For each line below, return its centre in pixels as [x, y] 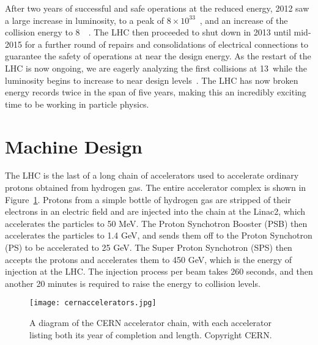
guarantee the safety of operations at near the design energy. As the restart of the [158, 56]
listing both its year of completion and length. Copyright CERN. [151, 334]
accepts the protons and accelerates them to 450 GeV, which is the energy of [149, 259]
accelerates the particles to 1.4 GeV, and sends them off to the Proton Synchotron [159, 235]
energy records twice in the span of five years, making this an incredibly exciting [156, 92]
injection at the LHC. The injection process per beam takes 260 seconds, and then [159, 271]
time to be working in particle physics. [77, 104]
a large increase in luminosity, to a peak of [85, 20]
